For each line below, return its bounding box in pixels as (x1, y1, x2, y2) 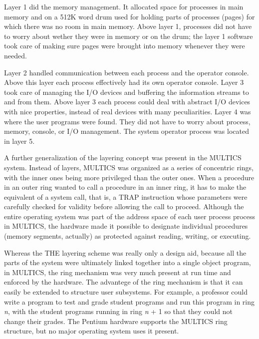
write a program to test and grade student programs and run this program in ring (4, 296, 255, 307)
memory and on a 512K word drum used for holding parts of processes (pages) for (4, 11, 255, 21)
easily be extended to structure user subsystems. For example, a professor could (4, 287, 248, 297)
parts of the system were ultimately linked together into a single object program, (4, 257, 251, 268)
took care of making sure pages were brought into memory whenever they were (4, 40, 245, 51)
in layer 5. (4, 135, 35, 146)
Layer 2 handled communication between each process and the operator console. (4, 67, 249, 77)
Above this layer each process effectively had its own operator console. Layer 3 (4, 77, 244, 87)
